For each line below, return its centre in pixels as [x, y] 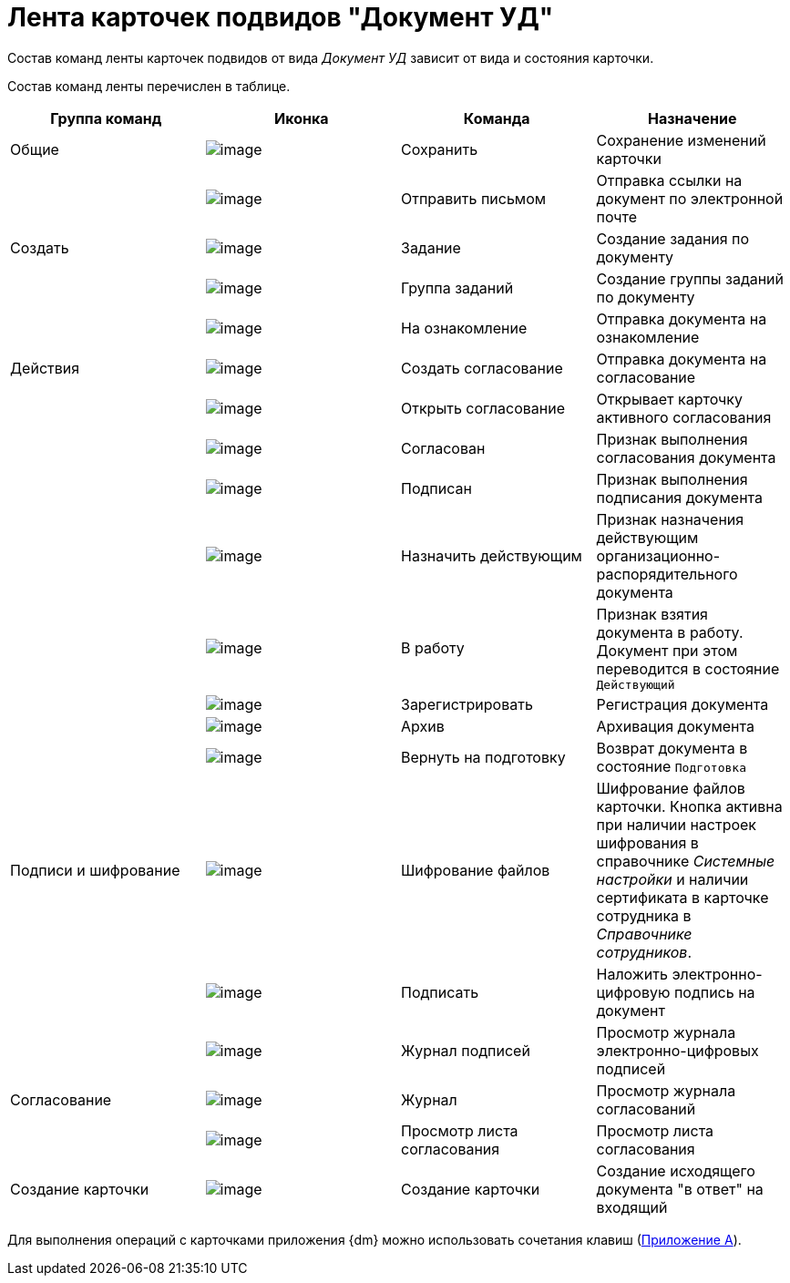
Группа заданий [457, 287]
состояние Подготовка [672, 766]
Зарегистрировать [467, 704]
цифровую [633, 992]
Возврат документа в [672, 748]
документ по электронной [690, 198]
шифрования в [647, 842]
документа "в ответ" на [680, 1189]
